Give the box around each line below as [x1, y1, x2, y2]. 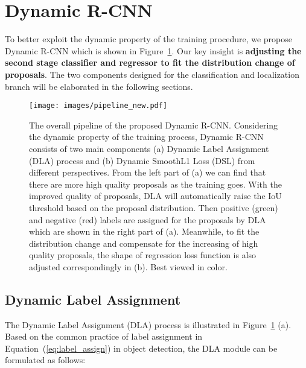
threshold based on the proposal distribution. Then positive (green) [29, 201, 278, 214]
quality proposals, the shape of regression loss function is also [29, 249, 257, 261]
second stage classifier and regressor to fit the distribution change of [5, 56, 295, 69]
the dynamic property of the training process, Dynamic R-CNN [29, 130, 264, 143]
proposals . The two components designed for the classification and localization [5, 68, 299, 80]
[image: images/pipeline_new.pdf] [29, 101, 168, 110]
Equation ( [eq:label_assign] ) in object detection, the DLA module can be [5, 341, 278, 354]
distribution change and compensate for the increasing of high [29, 236, 258, 249]
